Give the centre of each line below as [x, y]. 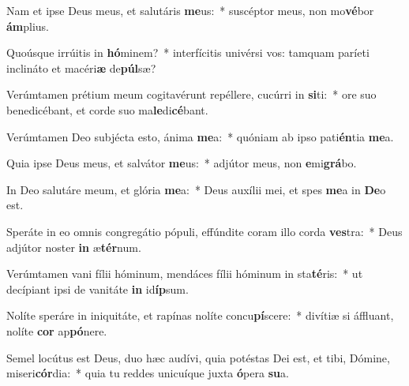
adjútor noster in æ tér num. [74, 247]
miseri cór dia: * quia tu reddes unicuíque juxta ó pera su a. [148, 373]
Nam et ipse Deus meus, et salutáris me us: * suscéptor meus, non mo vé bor [190, 10]
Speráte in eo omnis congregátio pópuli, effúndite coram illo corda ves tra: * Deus [204, 231]
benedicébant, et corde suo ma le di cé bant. [107, 109]
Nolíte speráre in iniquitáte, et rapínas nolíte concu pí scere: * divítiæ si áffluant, [200, 315]
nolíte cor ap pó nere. [57, 330]
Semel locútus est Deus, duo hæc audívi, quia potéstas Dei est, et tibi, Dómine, [198, 357]
